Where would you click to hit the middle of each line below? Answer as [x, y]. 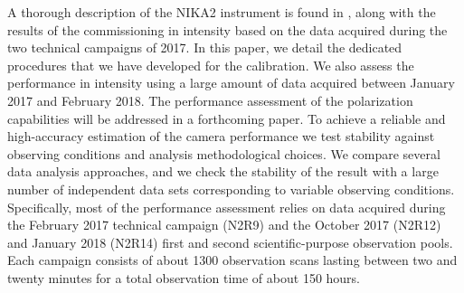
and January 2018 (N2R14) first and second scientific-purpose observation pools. [230, 242]
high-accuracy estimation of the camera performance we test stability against [221, 136]
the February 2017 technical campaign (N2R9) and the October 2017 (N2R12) [224, 225]
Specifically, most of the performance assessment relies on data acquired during [227, 207]
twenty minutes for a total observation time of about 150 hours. [184, 277]
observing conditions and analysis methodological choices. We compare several [224, 153]
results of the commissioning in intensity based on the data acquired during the [227, 29]
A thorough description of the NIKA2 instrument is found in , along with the [222, 12]
